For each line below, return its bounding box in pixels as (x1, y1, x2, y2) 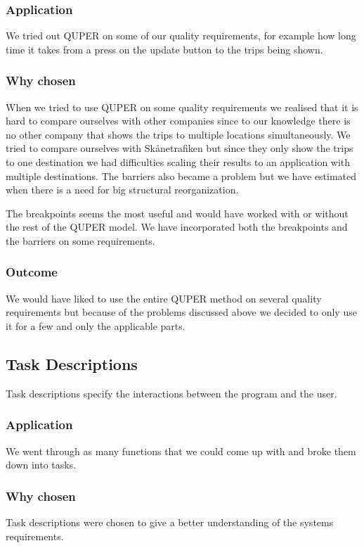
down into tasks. (6, 457, 77, 472)
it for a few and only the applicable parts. (6, 318, 186, 333)
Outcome (6, 263, 58, 281)
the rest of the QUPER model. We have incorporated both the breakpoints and (6, 219, 348, 234)
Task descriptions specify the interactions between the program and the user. (6, 385, 337, 400)
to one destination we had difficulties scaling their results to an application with (6, 155, 351, 169)
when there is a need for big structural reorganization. (6, 182, 239, 197)
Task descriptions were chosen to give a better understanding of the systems (6, 514, 334, 529)
